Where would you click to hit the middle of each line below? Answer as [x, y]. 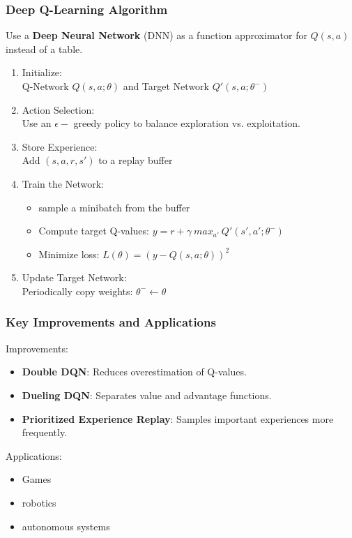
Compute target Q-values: [94, 231]
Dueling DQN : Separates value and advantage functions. [147, 395]
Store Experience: [60, 146]
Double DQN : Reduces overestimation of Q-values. [134, 372]
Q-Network [45, 86]
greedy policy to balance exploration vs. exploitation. [187, 123]
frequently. [45, 432]
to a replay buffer [136, 160]
